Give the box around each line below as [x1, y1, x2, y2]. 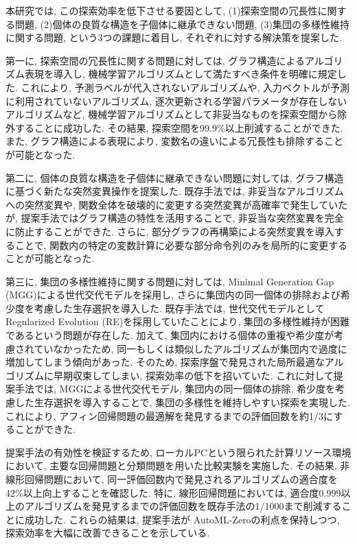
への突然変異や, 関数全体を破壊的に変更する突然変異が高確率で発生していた [5, 197, 348, 211]
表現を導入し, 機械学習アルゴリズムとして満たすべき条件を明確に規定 [24, 67, 337, 81]
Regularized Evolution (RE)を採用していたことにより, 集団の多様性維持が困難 [5, 314, 350, 329]
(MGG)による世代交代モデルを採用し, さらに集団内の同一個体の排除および [5, 287, 341, 302]
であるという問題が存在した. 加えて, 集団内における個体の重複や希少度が [5, 328, 334, 342]
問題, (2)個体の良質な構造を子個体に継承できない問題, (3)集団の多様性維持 [14, 16, 349, 31]
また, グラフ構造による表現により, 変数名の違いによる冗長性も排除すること [5, 134, 343, 148]
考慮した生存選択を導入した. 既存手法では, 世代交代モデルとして [34, 300, 325, 315]
